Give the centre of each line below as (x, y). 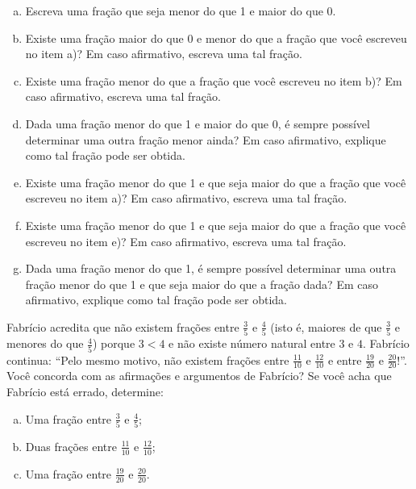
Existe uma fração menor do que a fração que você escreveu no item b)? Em (214, 80)
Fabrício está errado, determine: (85, 391)
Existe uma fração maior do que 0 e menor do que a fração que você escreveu (216, 38)
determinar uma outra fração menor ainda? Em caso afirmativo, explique (206, 139)
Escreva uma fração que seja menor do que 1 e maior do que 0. (181, 10)
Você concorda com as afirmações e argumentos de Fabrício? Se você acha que (199, 376)
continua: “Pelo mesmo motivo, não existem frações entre (148, 359)
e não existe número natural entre (252, 343)
